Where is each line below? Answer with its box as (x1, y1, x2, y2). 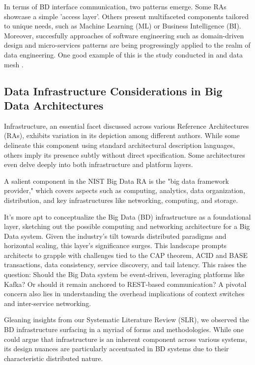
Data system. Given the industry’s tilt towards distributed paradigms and (4, 230, 227, 241)
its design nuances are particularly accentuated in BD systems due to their (4, 343, 229, 354)
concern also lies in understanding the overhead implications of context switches (4, 288, 245, 299)
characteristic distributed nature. (4, 353, 103, 363)
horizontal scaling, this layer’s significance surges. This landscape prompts (4, 240, 227, 251)
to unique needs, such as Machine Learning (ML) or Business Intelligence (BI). (4, 21, 241, 31)
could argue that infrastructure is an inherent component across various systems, (4, 334, 247, 344)
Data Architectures (4, 97, 104, 112)
